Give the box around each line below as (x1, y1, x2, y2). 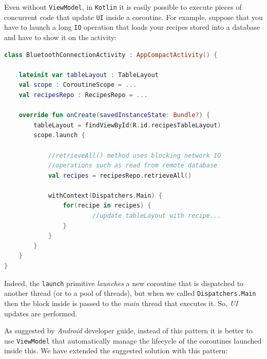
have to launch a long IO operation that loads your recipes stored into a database (4, 22, 260, 32)
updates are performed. (4, 308, 78, 318)
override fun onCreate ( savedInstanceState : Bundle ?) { (18, 111, 211, 119)
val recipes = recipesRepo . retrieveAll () (48, 172, 192, 179)
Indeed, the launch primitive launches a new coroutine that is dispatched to (4, 277, 244, 288)
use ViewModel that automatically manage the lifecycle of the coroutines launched (4, 335, 262, 346)
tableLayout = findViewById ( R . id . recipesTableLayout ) (33, 121, 221, 129)
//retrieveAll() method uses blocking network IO (48, 152, 221, 159)
